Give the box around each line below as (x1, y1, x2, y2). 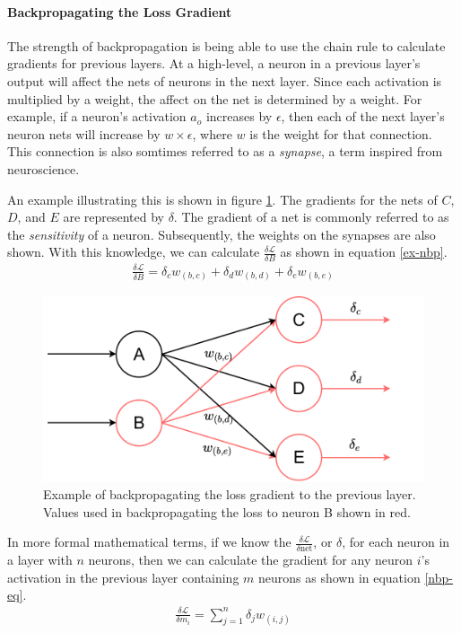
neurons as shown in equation (258, 567, 421, 586)
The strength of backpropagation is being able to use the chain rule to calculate (7, 36, 446, 55)
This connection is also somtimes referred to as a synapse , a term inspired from (7, 142, 443, 161)
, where (192, 124, 232, 143)
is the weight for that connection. (249, 124, 432, 143)
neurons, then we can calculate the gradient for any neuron (88, 550, 413, 569)
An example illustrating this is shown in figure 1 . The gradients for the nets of (7, 189, 438, 208)
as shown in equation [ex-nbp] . (280, 242, 448, 261)
